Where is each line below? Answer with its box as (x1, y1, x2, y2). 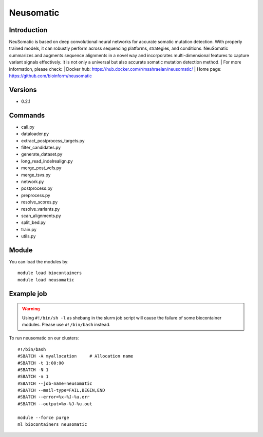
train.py (21, 226, 37, 232)
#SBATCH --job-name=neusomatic (18, 380, 93, 386)
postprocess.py (21, 185, 53, 191)
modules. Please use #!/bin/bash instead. (22, 321, 111, 327)
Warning (22, 306, 40, 312)
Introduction (9, 26, 48, 34)
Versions (9, 85, 37, 94)
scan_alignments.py (21, 213, 61, 218)
